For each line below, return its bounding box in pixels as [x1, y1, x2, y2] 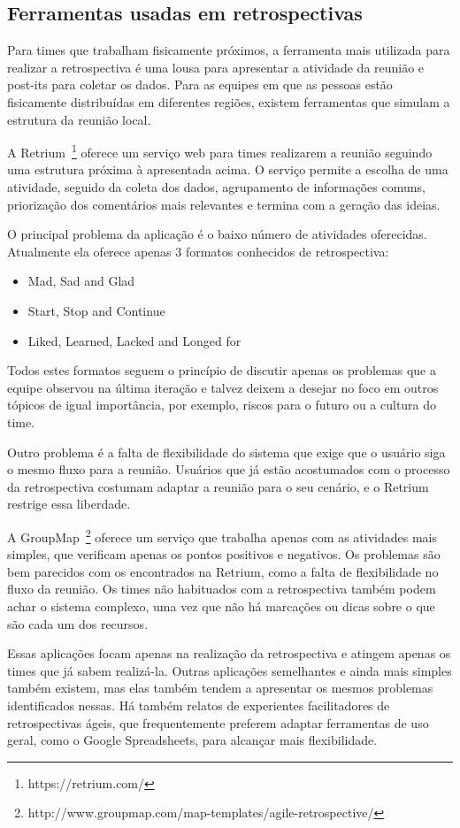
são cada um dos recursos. [7, 614, 149, 632]
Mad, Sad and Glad [27, 272, 135, 290]
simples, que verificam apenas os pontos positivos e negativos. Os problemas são [7, 545, 441, 563]
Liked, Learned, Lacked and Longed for [27, 331, 241, 349]
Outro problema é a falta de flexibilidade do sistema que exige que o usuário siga [7, 442, 446, 461]
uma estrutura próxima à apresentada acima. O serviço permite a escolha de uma [7, 160, 448, 179]
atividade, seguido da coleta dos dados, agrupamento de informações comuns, [7, 178, 425, 196]
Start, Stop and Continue [27, 301, 165, 319]
